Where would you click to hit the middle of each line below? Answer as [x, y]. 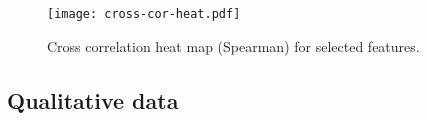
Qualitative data [93, 99]
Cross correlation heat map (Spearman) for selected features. [233, 45]
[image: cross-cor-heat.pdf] [144, 14]
